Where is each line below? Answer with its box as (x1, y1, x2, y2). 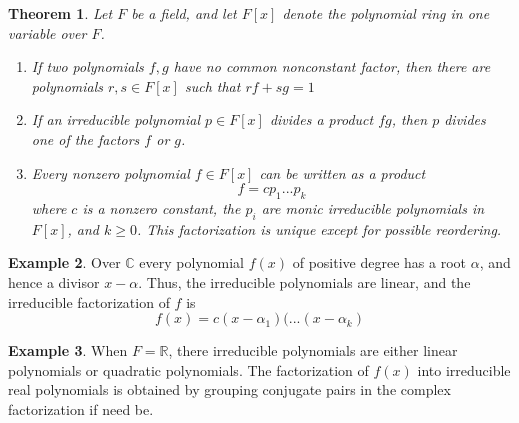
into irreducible (417, 359, 511, 380)
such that (184, 75, 241, 96)
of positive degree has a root (292, 252, 466, 273)
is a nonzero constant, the (82, 197, 241, 218)
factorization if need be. (8, 398, 154, 419)
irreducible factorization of (8, 291, 170, 312)
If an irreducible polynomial (31, 109, 201, 130)
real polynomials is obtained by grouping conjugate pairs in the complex (8, 379, 451, 400)
